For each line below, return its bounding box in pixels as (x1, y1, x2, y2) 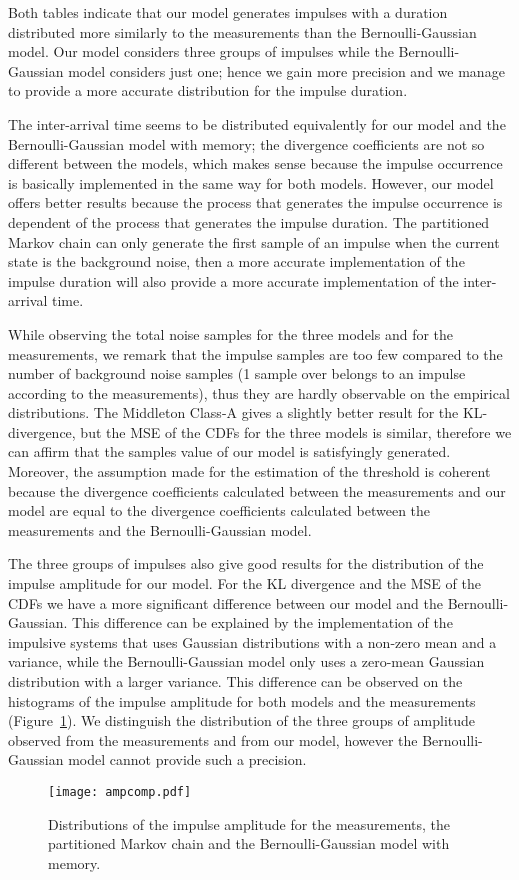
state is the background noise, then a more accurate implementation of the (8, 251, 465, 272)
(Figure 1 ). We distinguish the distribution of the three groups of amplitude (8, 710, 476, 731)
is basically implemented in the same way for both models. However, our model (8, 172, 494, 193)
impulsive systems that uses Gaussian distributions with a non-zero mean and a (8, 631, 497, 652)
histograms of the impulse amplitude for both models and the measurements (8, 690, 476, 711)
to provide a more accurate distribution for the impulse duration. (8, 80, 408, 101)
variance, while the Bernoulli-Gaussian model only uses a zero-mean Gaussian (8, 651, 485, 672)
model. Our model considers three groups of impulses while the (8, 41, 394, 62)
